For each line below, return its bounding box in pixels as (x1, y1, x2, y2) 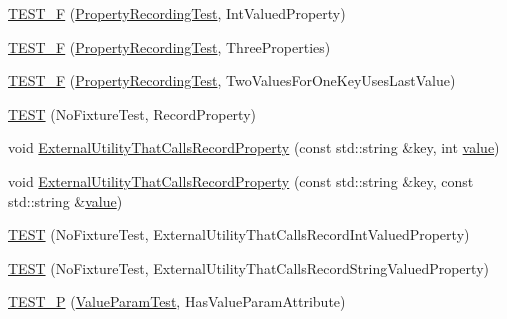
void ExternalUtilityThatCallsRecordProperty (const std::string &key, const (8, 170, 474, 191)
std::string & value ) (8, 190, 123, 211)
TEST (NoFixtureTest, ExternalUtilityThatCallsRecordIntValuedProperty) (8, 224, 470, 245)
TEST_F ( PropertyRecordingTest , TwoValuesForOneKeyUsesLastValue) (8, 70, 456, 91)
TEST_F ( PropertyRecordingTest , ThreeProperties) (8, 36, 331, 57)
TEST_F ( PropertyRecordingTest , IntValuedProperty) (8, 3, 346, 23)
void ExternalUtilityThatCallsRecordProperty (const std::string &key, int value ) (8, 137, 500, 158)
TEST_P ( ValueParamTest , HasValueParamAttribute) (8, 291, 346, 312)
